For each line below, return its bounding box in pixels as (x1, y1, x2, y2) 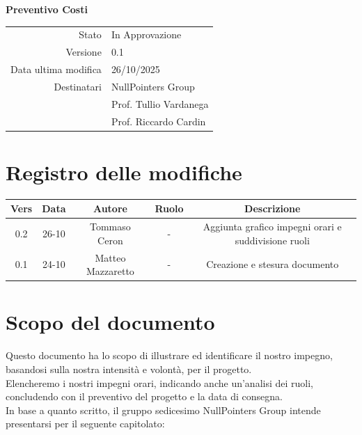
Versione (65, 45, 102, 59)
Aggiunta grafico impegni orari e (203, 219, 342, 234)
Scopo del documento (6, 308, 215, 336)
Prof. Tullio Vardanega (111, 96, 209, 111)
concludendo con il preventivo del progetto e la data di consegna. (6, 389, 283, 404)
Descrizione (244, 201, 301, 216)
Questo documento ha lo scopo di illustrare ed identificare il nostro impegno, (6, 348, 333, 363)
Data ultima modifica (10, 62, 102, 77)
